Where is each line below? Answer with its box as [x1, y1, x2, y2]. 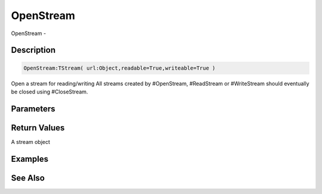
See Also [11, 173, 45, 183]
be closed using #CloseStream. [11, 88, 88, 95]
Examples [11, 154, 49, 164]
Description [11, 45, 56, 55]
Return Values [11, 123, 65, 133]
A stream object [11, 138, 51, 145]
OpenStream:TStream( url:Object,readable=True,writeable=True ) [23, 64, 216, 71]
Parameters [11, 104, 55, 114]
